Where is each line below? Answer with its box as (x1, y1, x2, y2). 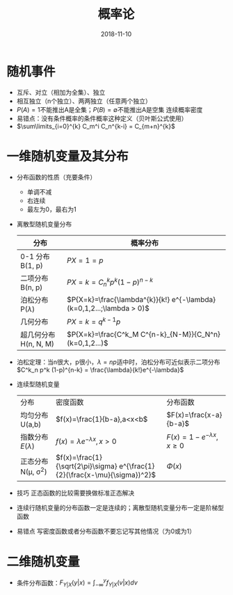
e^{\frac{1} (118, 461, 155, 470)
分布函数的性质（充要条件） (16, 173, 97, 181)
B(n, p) (19, 283, 43, 292)
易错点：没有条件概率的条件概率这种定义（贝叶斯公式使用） (16, 114, 188, 122)
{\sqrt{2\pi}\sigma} (56, 461, 118, 470)
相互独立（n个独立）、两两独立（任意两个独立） (16, 97, 152, 105)
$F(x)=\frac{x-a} (166, 410, 223, 420)
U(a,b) (19, 419, 42, 429)
